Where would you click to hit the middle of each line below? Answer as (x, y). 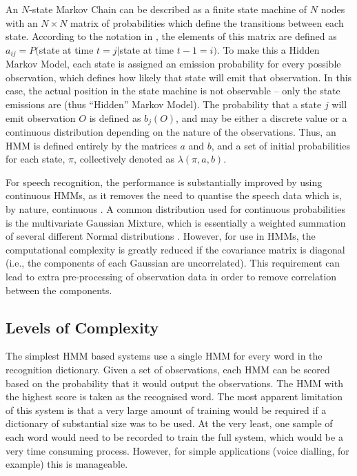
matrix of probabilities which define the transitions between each (207, 22)
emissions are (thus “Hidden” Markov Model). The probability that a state (164, 104)
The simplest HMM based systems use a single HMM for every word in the (164, 356)
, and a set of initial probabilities (280, 145)
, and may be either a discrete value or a (262, 117)
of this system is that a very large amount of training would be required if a (166, 410)
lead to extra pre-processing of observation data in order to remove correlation (171, 276)
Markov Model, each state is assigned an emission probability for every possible (173, 64)
